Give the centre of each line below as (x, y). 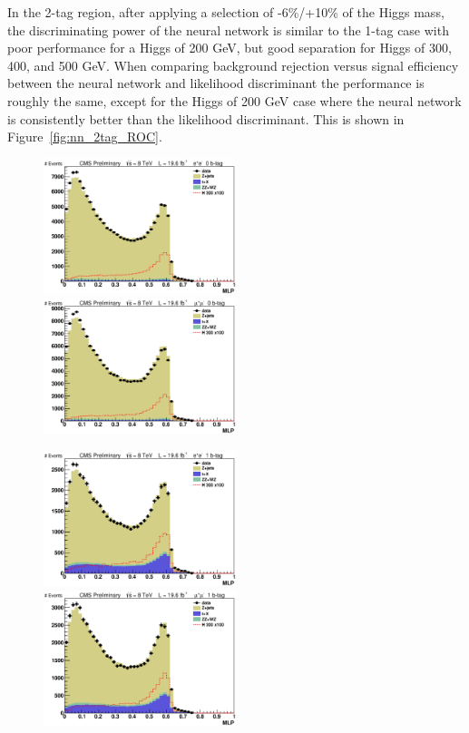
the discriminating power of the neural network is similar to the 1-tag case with (228, 29)
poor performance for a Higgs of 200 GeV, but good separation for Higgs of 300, (230, 48)
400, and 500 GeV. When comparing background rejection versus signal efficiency (233, 65)
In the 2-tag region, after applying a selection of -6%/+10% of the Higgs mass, (226, 12)
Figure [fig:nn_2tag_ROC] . (85, 137)
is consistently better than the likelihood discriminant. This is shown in (206, 118)
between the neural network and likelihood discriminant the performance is (216, 83)
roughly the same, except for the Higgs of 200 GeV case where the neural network (234, 100)
